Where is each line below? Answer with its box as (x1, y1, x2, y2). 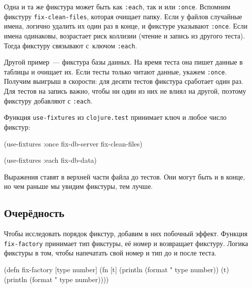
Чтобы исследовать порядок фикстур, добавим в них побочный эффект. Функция (4, 228, 248, 239)
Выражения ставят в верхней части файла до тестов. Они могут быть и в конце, (4, 171, 245, 181)
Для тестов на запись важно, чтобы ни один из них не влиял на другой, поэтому (4, 86, 247, 96)
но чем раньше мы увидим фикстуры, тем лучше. (4, 181, 153, 191)
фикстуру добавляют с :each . (4, 95, 93, 106)
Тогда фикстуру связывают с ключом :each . (4, 40, 137, 50)
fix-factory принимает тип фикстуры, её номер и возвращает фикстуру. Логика (4, 238, 249, 248)
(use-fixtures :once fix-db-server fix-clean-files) (4, 138, 143, 148)
